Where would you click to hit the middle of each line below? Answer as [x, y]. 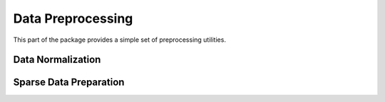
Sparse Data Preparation [69, 83]
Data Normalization [57, 60]
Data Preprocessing [73, 18]
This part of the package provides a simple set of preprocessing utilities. [119, 40]
